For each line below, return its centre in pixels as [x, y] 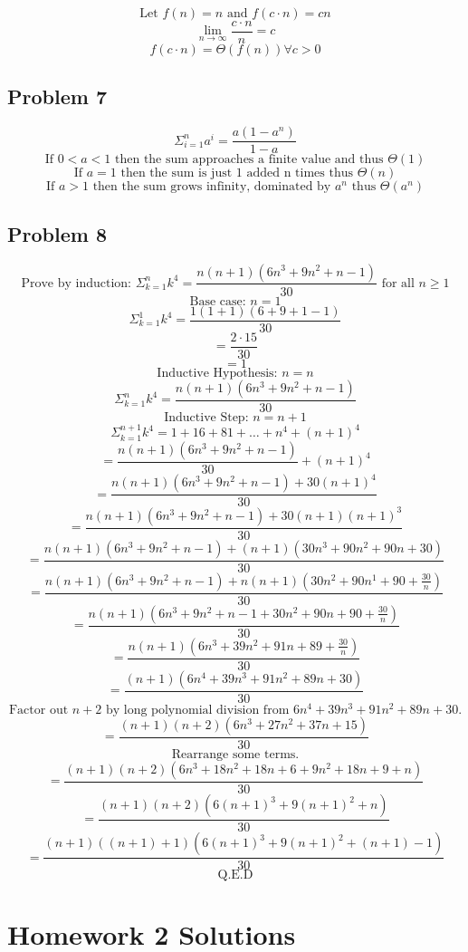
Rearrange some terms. [235, 755]
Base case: [218, 301]
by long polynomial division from [197, 710]
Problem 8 [57, 233]
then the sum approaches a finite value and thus [249, 160]
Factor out [38, 710]
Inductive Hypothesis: [217, 373]
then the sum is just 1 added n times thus [237, 173]
